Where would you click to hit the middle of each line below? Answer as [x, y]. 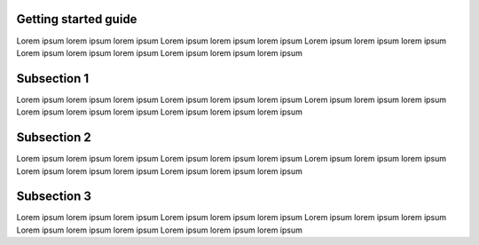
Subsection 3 [54, 197]
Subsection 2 [54, 138]
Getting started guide [77, 19]
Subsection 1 [53, 79]
